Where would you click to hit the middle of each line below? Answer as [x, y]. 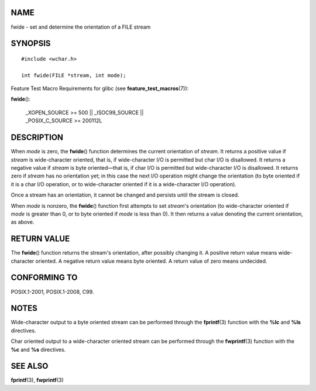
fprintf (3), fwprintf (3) [37, 380]
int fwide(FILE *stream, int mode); [74, 75]
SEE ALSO [30, 366]
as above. [23, 222]
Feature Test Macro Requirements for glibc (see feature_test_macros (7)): [100, 88]
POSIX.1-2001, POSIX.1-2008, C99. [52, 291]
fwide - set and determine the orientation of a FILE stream [81, 27]
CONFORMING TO [44, 278]
